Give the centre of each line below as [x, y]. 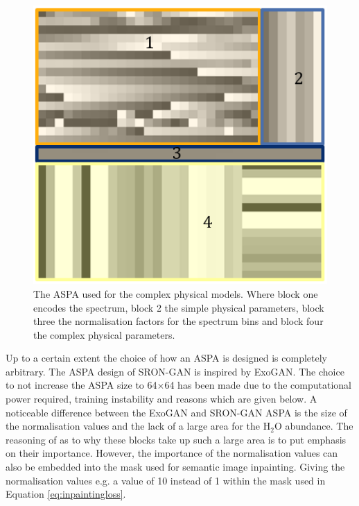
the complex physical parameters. [104, 334]
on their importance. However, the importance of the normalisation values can [172, 453]
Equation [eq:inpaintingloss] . [66, 494]
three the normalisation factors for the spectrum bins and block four [178, 321]
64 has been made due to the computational [258, 385]
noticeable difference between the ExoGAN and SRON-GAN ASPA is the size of [176, 412]
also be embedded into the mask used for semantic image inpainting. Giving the [175, 467]
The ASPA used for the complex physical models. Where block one [176, 293]
